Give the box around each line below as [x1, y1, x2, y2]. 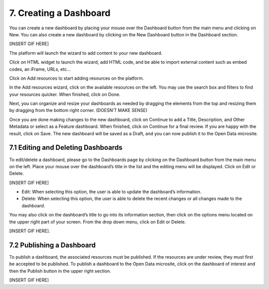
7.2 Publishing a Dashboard [9, 241, 96, 249]
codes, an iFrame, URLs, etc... [9, 66, 71, 72]
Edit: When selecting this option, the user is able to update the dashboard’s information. [21, 189, 202, 195]
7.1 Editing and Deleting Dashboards [9, 143, 123, 152]
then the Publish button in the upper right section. [9, 268, 112, 274]
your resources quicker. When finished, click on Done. [9, 91, 121, 97]
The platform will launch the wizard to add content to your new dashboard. [9, 50, 163, 56]
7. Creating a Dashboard [9, 7, 111, 18]
